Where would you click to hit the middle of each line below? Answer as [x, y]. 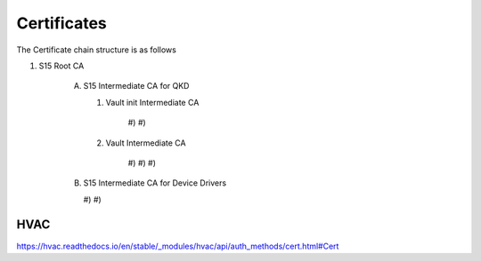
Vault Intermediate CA [146, 143]
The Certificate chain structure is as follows [97, 50]
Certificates [61, 23]
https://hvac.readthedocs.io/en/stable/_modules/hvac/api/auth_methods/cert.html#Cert [178, 246]
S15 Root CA [61, 66]
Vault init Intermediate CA [152, 102]
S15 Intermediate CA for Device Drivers [155, 183]
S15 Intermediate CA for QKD [136, 86]
